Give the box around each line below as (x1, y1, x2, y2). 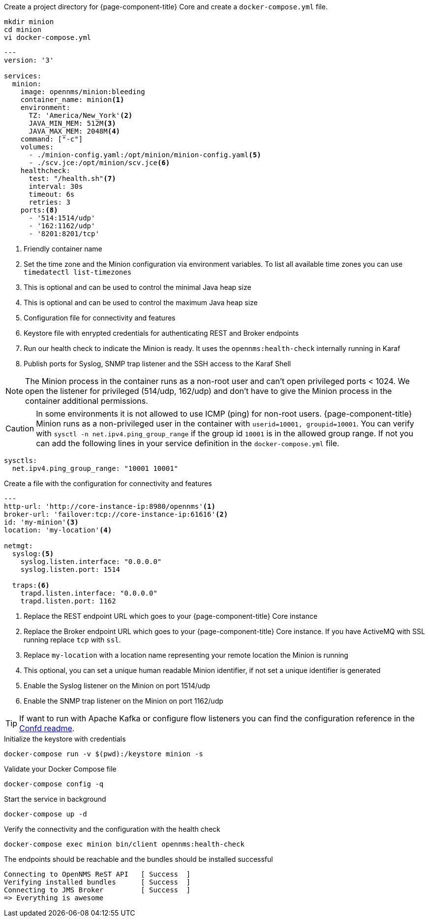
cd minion (4, 26, 41, 34)
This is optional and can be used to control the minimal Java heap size (24, 283, 251, 291)
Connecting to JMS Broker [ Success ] (4, 886, 191, 894)
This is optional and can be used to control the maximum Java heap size (24, 298, 258, 307)
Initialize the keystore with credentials (4, 735, 126, 743)
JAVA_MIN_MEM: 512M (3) (29, 119, 116, 127)
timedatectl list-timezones (24, 268, 132, 276)
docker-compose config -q (4, 780, 104, 788)
